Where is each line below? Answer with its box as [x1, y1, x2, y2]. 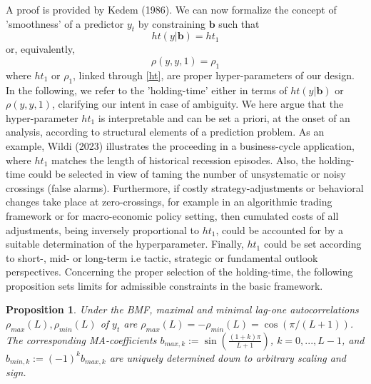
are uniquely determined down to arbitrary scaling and [109, 350, 346, 365]
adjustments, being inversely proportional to [6, 222, 200, 237]
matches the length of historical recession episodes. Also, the [51, 152, 315, 167]
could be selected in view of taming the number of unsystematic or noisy [28, 166, 346, 181]
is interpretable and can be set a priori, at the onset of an [98, 110, 350, 125]
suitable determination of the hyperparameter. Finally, [6, 236, 244, 251]
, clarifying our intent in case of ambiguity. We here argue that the [51, 96, 344, 111]
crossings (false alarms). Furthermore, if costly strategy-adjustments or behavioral [6, 180, 364, 195]
